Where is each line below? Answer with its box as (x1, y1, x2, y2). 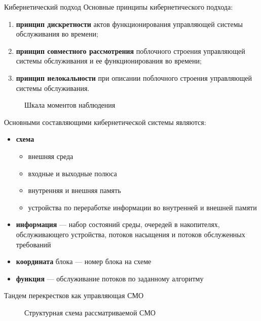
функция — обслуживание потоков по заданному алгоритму (16, 273, 204, 283)
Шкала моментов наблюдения (24, 100, 116, 110)
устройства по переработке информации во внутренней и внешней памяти (28, 202, 257, 212)
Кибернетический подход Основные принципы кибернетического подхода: (4, 2, 233, 12)
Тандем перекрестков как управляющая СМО (4, 290, 144, 301)
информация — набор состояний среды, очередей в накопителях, (16, 219, 220, 230)
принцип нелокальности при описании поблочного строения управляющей (16, 72, 252, 83)
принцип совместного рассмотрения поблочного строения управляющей (16, 45, 245, 56)
